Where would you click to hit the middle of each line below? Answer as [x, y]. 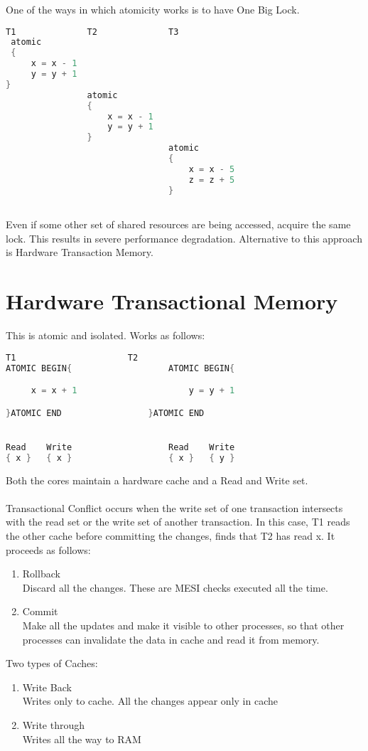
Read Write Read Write [120, 447]
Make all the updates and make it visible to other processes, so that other [183, 625]
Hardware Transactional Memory [172, 301]
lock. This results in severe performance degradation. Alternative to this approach [184, 238]
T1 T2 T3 [92, 32]
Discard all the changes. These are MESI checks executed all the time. [175, 587]
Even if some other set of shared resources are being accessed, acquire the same [178, 224]
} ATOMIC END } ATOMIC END [105, 413]
